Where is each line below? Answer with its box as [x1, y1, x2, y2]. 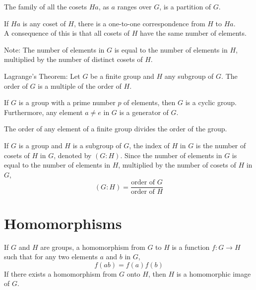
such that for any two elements [4, 251, 98, 262]
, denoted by [54, 150, 92, 160]
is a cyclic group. [185, 97, 237, 108]
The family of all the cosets [4, 1, 87, 11]
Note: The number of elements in [4, 44, 105, 55]
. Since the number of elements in [120, 150, 222, 160]
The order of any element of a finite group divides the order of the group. [4, 123, 227, 134]
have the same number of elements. [140, 28, 247, 38]
